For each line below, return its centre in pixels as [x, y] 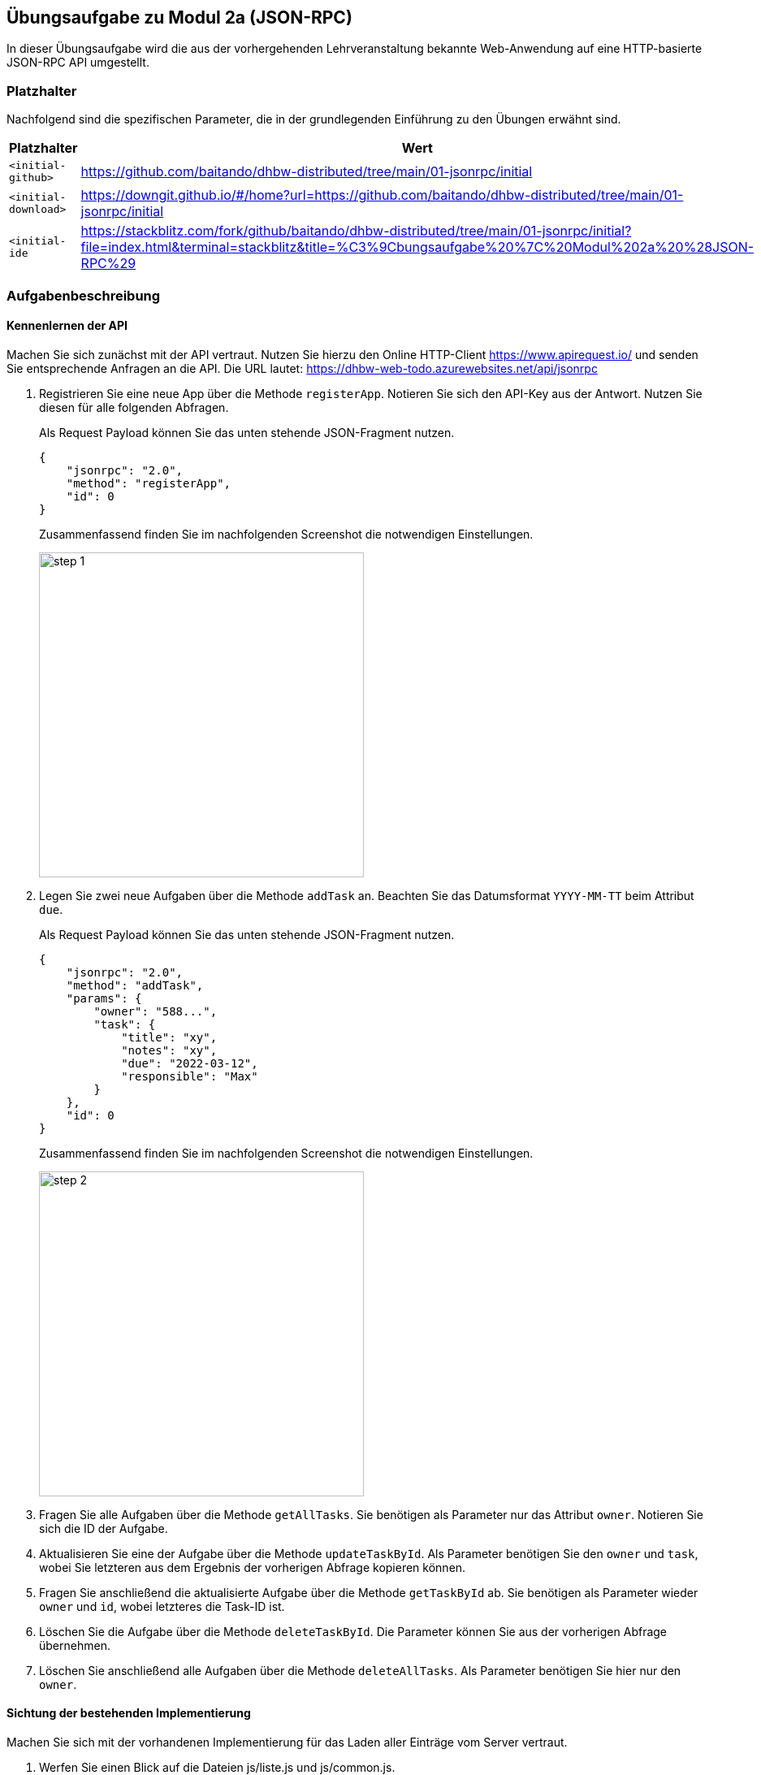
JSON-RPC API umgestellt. [78, 63]
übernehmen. [75, 1645]
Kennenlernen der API [67, 326]
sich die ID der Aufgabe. [104, 1528]
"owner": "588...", [156, 1011]
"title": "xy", [169, 1037]
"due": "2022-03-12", [190, 1063]
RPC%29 [108, 264]
